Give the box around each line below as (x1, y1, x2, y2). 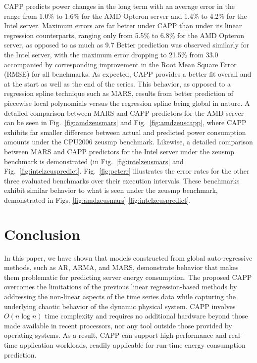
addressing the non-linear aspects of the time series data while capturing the (4, 291, 236, 301)
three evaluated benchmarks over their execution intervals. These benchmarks (4, 175, 240, 185)
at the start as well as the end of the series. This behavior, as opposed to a (4, 78, 231, 89)
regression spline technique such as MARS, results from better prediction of (4, 88, 233, 98)
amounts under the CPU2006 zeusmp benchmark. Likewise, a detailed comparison (4, 136, 253, 147)
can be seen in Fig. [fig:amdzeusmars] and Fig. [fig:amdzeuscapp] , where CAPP (4, 117, 247, 128)
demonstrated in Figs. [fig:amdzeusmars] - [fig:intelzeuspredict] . (4, 194, 191, 205)
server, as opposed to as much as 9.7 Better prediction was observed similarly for (4, 40, 250, 50)
